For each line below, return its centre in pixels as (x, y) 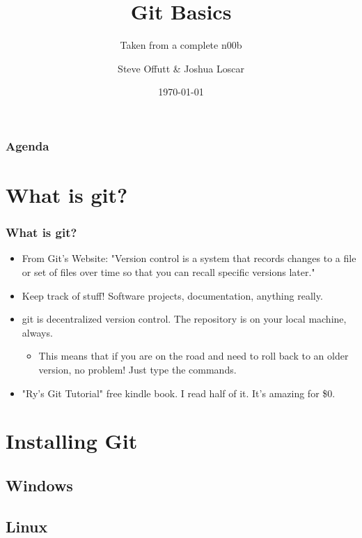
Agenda (27, 145)
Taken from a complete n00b (181, 45)
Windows (39, 485)
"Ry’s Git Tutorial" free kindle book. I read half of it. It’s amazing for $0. (179, 393)
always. (37, 332)
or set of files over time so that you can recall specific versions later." (168, 272)
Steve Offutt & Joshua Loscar (181, 68)
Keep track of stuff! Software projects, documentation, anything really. (172, 295)
